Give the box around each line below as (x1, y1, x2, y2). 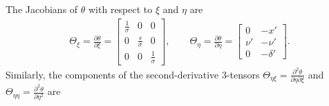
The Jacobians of (6, 2, 78, 16)
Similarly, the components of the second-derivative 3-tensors (6, 67, 260, 81)
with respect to (88, 2, 153, 16)
